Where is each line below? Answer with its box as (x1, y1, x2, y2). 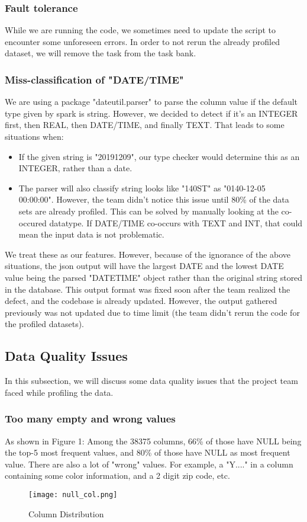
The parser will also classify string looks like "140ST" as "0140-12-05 (18, 181, 266, 194)
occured (18, 216, 47, 229)
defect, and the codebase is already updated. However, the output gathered (5, 294, 277, 307)
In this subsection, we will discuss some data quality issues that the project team (5, 374, 298, 387)
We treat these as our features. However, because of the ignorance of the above (5, 248, 291, 260)
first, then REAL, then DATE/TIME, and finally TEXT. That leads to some (5, 119, 285, 131)
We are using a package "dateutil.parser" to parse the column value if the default (5, 95, 298, 108)
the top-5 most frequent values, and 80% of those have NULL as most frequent (5, 446, 290, 459)
